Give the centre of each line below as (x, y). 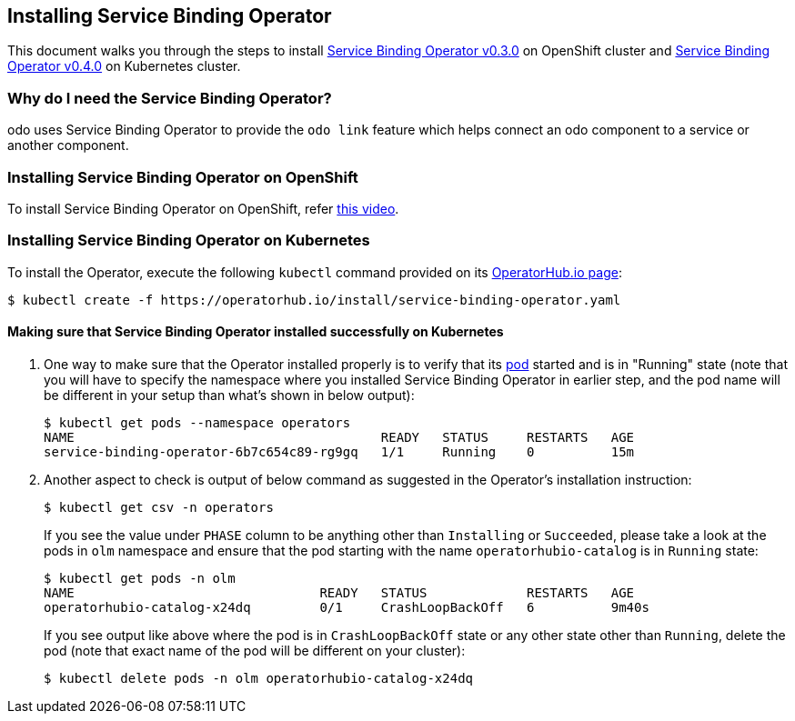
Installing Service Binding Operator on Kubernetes (189, 240)
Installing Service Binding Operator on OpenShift (183, 177)
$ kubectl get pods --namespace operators (197, 422)
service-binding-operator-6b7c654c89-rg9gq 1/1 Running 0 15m (339, 451)
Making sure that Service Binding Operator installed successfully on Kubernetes (256, 332)
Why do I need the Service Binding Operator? (170, 98)
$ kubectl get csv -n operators (159, 507)
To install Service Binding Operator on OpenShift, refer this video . (203, 208)
